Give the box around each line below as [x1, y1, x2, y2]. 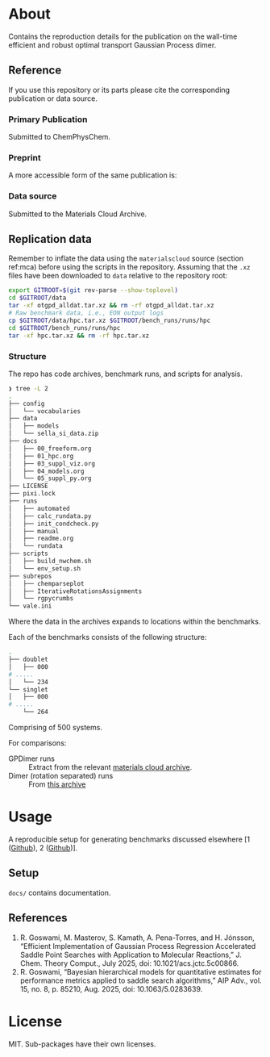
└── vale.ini [8, 602, 52, 610]
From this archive [28, 779, 86, 789]
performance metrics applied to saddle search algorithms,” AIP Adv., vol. [19, 976, 262, 985]
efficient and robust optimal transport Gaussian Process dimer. [8, 40, 217, 49]
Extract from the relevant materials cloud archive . [28, 762, 193, 771]
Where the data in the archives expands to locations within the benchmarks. [8, 616, 261, 626]
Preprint [8, 152, 42, 163]
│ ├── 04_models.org [8, 467, 85, 475]
